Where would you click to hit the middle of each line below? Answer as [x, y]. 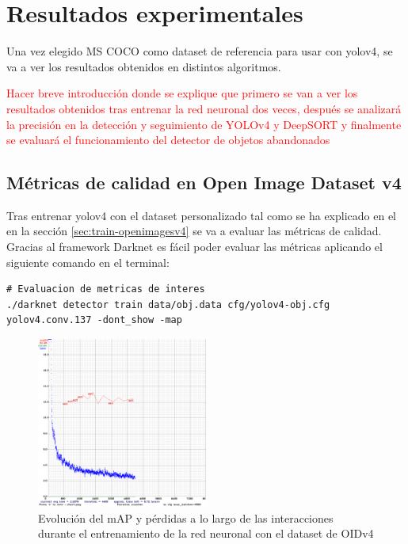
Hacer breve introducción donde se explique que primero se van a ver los [182, 93]
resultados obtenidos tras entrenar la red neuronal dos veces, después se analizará [204, 108]
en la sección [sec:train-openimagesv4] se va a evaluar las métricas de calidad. [194, 231]
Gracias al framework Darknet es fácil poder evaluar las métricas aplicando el [194, 247]
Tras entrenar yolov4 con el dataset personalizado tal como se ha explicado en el [201, 215]
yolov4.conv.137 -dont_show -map [94, 320]
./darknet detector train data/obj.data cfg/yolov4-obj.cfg [168, 304]
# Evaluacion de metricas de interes [106, 289]
